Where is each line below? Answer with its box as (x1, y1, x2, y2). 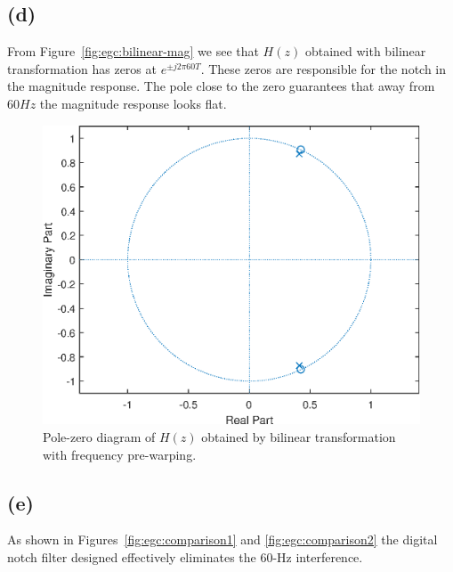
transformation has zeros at (7, 59, 157, 78)
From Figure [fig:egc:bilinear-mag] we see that (7, 42, 259, 61)
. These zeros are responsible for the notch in (200, 59, 447, 78)
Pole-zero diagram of (43, 428, 156, 446)
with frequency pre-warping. (43, 445, 197, 463)
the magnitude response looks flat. (39, 94, 227, 112)
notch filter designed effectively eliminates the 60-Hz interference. (7, 548, 363, 567)
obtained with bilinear (304, 42, 426, 61)
